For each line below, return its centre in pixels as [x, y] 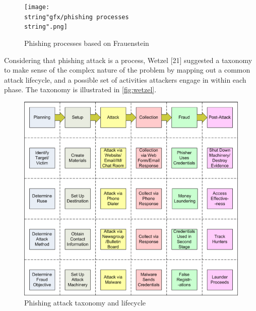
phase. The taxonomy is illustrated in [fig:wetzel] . [80, 89]
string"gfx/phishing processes [77, 17]
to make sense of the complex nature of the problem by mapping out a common [127, 70]
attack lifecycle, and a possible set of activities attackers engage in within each [125, 79]
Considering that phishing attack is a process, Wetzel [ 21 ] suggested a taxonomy [128, 60]
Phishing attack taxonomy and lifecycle [85, 302]
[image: [37, 7]
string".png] [46, 27]
